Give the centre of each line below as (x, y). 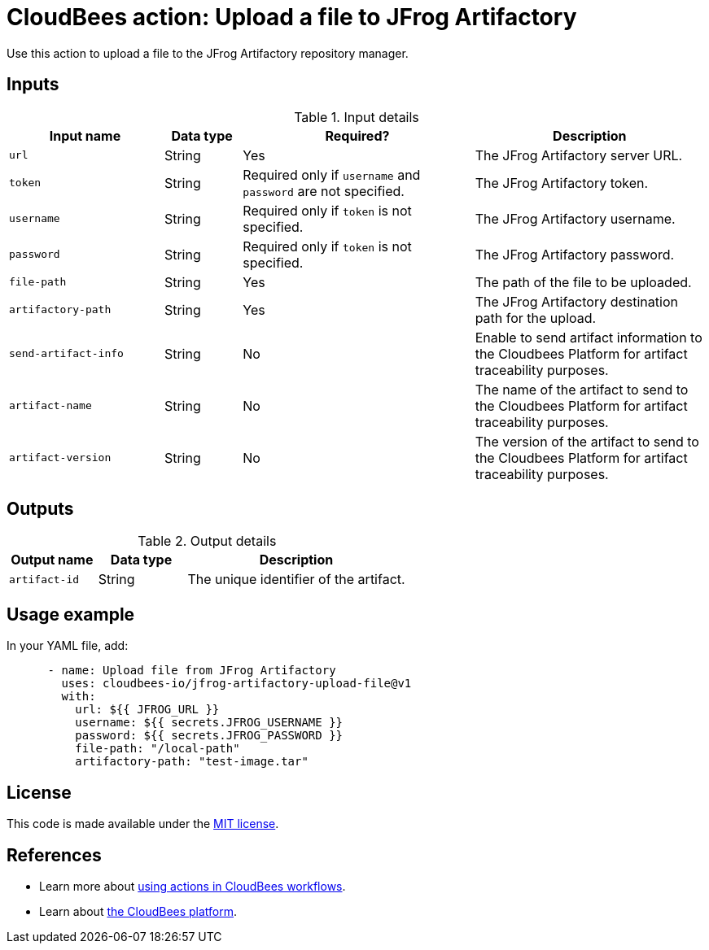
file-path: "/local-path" (158, 749)
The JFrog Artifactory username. (575, 218)
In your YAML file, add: (68, 646)
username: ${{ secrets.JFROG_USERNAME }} (209, 723)
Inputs (33, 85)
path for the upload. (536, 318)
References (54, 855)
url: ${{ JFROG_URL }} (147, 710)
